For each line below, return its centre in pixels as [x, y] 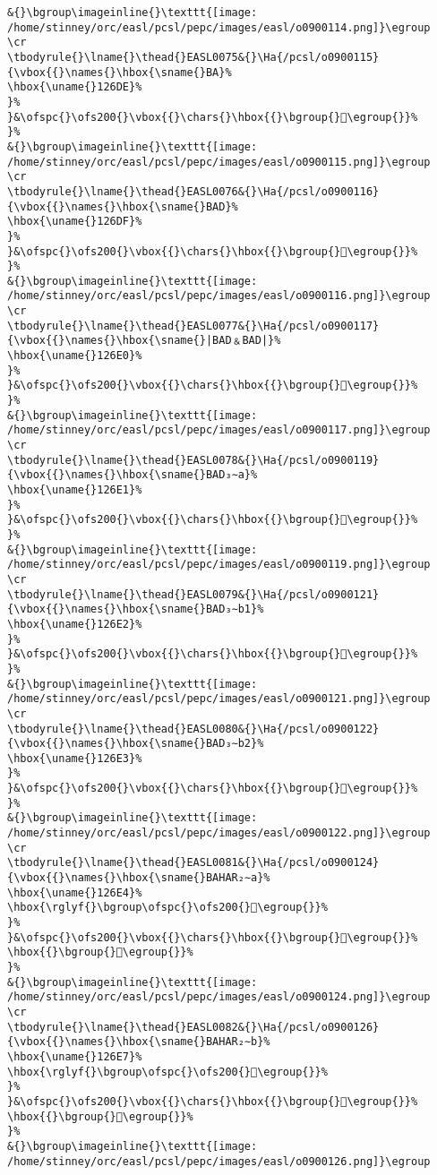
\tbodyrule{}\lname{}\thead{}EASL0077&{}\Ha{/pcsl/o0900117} [193, 326]
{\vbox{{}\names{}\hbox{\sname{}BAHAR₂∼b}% [139, 1042]
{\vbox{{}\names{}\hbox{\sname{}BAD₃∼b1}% [136, 609]
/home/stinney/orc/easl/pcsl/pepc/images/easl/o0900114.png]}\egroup [219, 27]
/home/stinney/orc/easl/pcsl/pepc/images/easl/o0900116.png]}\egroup [219, 296]
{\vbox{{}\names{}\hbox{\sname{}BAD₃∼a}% [133, 475]
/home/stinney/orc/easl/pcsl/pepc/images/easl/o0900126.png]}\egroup [219, 1161]
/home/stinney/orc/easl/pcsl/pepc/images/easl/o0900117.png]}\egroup [219, 430]
